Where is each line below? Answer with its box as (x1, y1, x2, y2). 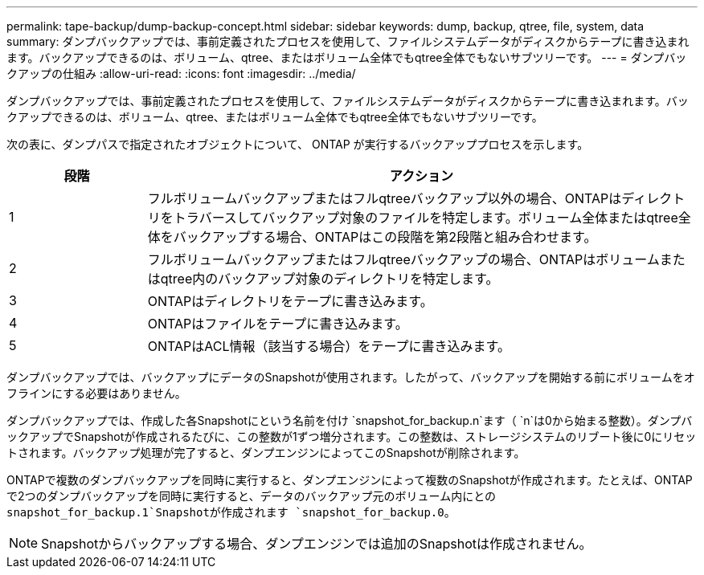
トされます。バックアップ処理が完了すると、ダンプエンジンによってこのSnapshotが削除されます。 (6, 446, 526, 459)
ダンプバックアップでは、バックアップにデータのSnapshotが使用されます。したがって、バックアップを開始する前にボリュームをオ (6, 370, 695, 384)
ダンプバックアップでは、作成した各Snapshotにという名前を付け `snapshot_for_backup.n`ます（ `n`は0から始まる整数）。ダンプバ (6, 414, 693, 427)
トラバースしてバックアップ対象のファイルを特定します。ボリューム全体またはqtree (173, 210, 678, 226)
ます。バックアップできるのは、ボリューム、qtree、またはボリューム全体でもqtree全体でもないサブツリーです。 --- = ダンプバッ (6, 51, 687, 64)
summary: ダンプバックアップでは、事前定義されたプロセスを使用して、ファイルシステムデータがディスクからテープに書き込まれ (6, 35, 690, 48)
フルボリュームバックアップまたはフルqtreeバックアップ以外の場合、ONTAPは (147, 190, 622, 206)
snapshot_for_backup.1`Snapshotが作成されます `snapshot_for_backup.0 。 (6, 505, 456, 519)
